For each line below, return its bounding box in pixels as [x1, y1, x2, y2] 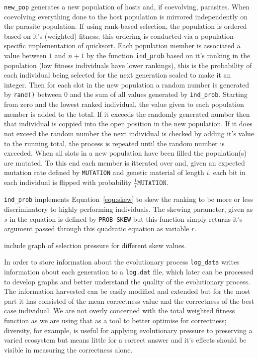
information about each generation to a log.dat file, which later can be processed [4, 267, 254, 276]
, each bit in [209, 167, 246, 178]
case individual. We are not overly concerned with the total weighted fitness [4, 305, 235, 316]
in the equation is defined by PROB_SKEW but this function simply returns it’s [9, 213, 243, 224]
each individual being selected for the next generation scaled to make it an [4, 70, 231, 80]
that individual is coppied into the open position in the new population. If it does [4, 118, 253, 129]
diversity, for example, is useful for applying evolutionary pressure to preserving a [4, 325, 253, 335]
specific [4, 40, 26, 51]
